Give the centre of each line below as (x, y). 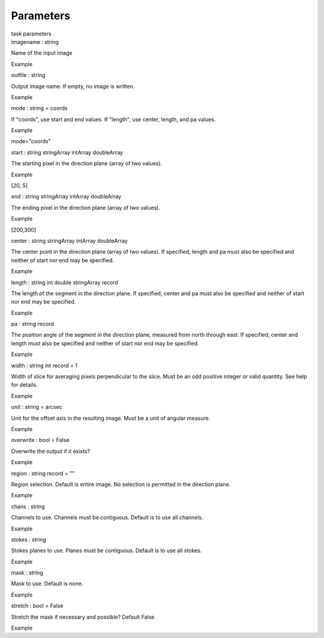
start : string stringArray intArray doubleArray (67, 152)
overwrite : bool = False (40, 440)
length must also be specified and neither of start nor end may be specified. (105, 343)
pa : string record (32, 324)
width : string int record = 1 (44, 365)
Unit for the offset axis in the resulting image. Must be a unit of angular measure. (111, 418)
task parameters (31, 34)
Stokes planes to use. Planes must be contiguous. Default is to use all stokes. (106, 551)
